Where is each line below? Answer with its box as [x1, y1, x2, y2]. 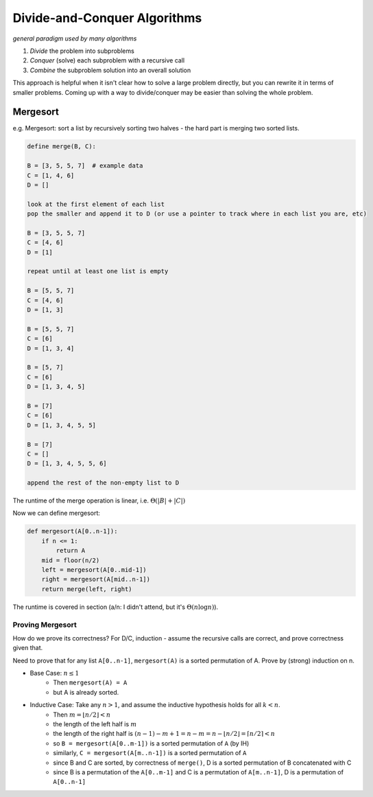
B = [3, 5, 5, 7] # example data [27, 162, 143, 170]
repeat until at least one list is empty [27, 268, 169, 275]
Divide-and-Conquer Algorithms [12, 10, 202, 25]
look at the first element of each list [27, 200, 165, 208]
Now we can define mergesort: [12, 509, 101, 518]
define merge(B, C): [27, 143, 96, 150]
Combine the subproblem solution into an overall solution [29, 66, 191, 74]
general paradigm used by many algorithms [12, 34, 137, 43]
